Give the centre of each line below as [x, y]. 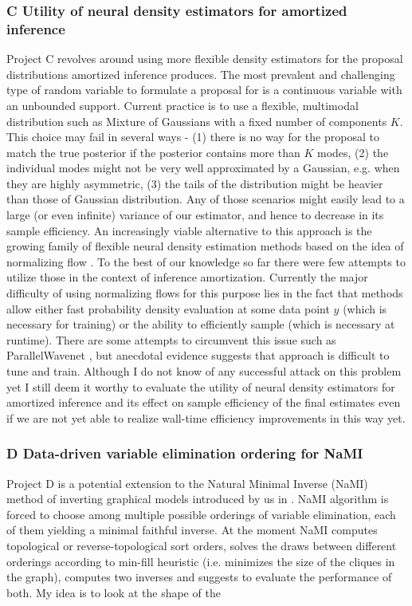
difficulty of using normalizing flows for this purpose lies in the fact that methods [205, 293]
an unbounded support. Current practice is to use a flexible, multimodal [182, 105]
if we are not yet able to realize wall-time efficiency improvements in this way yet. [206, 417]
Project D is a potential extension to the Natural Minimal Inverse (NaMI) [187, 483]
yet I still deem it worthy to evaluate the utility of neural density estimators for [201, 386]
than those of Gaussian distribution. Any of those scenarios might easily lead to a [206, 199]
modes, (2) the [353, 152]
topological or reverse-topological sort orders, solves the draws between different [202, 545]
